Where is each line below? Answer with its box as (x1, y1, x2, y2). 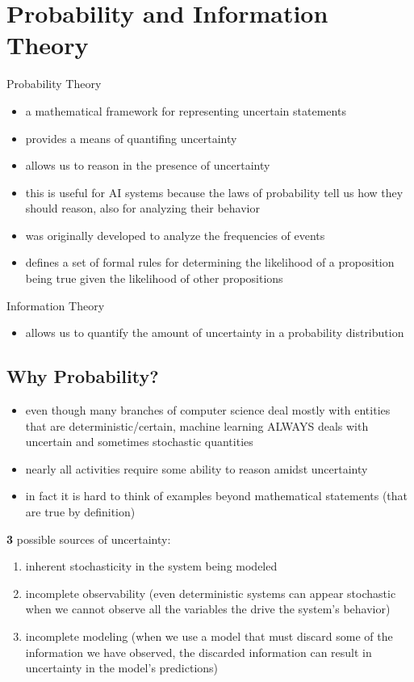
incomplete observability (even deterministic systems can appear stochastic (25, 584, 396, 601)
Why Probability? (6, 364, 159, 389)
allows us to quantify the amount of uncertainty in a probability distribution (25, 324, 404, 341)
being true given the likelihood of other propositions (25, 270, 283, 287)
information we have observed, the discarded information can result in (25, 643, 372, 660)
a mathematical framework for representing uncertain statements (25, 102, 346, 119)
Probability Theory (6, 75, 102, 92)
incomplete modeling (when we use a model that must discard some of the (25, 627, 393, 644)
